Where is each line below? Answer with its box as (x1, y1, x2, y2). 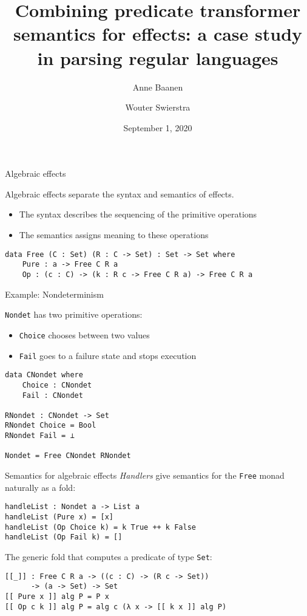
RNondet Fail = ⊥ (5, 431, 75, 440)
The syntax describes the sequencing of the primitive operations (19, 208, 257, 221)
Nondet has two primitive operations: (5, 308, 143, 321)
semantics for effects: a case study (13, 21, 303, 46)
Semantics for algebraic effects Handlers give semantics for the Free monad (5, 469, 285, 482)
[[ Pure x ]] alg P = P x (5, 592, 109, 601)
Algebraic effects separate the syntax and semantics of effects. (5, 187, 234, 200)
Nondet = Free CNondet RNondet (5, 451, 131, 460)
